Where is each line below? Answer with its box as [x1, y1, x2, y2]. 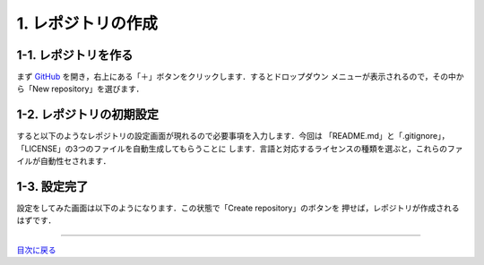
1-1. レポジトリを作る [16, 47, 134, 63]
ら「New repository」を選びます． [16, 83, 144, 94]
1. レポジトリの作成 [16, 13, 159, 33]
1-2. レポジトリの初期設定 [16, 107, 159, 123]
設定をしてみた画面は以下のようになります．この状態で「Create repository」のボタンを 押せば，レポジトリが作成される [16, 202, 461, 214]
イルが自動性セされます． [16, 156, 111, 167]
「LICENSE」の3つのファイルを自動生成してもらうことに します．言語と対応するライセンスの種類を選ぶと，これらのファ [16, 143, 463, 154]
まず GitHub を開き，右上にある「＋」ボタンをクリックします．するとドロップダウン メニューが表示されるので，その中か [16, 72, 464, 82]
